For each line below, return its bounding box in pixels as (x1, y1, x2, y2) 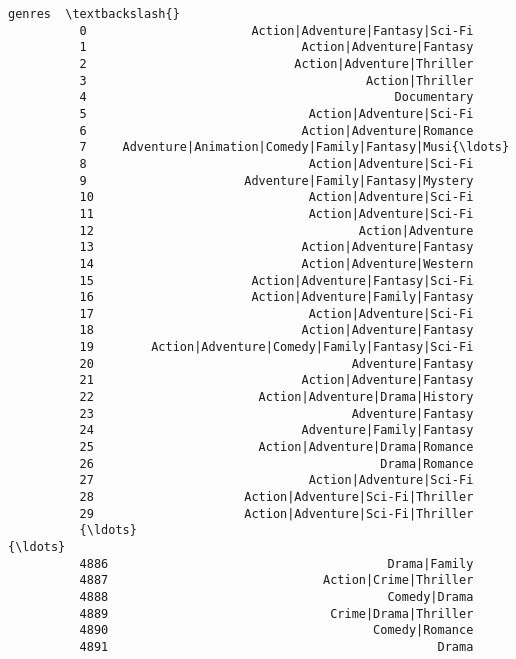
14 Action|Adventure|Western (79, 256, 474, 271)
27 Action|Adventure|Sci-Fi (79, 473, 474, 488)
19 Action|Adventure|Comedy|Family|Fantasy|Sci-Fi (79, 340, 474, 355)
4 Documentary (79, 90, 474, 105)
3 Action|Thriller (79, 73, 474, 88)
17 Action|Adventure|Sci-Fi (79, 306, 474, 321)
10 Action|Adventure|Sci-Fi (79, 190, 474, 205)
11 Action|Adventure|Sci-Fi (79, 206, 474, 221)
